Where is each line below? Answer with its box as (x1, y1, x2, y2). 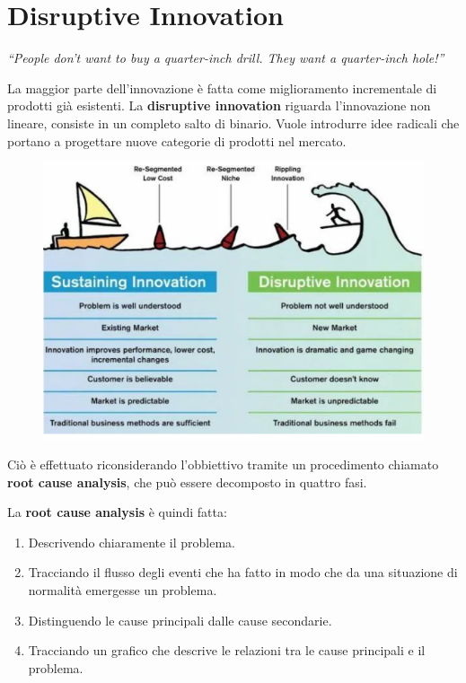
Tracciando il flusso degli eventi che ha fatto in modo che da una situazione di (28, 563, 458, 582)
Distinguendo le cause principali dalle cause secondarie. (28, 610, 332, 629)
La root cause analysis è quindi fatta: (7, 503, 227, 521)
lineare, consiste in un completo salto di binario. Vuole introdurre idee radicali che (7, 113, 460, 132)
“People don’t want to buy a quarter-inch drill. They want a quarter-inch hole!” (7, 48, 444, 67)
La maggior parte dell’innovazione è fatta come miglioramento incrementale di (7, 78, 437, 97)
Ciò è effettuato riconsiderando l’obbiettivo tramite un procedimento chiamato (7, 454, 439, 473)
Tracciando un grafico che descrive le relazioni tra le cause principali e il (28, 641, 426, 660)
